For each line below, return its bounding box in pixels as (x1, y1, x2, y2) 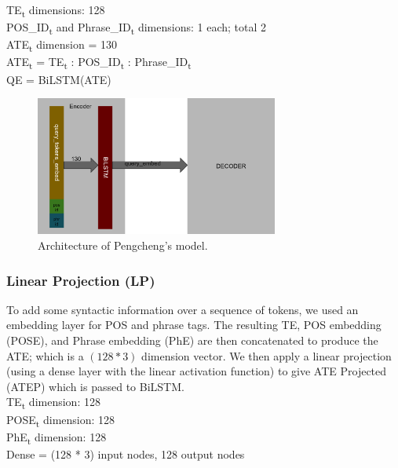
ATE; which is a (6, 347, 84, 364)
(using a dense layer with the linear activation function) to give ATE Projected (6, 363, 387, 379)
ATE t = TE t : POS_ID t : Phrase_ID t (6, 53, 192, 72)
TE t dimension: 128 (6, 393, 100, 412)
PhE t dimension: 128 (6, 428, 107, 447)
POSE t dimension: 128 (6, 411, 115, 430)
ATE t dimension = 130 (6, 36, 117, 55)
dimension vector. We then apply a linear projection (141, 347, 392, 364)
